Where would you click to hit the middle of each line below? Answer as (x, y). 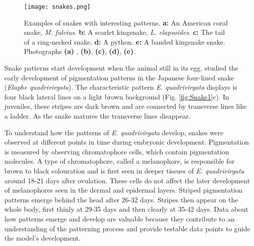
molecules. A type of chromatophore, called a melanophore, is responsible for (120, 161)
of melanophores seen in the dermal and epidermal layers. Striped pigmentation (124, 190)
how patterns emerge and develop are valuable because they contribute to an (120, 218)
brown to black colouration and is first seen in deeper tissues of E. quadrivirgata (125, 170)
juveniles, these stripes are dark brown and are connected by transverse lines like (126, 106)
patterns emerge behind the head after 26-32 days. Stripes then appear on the (121, 199)
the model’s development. (43, 238)
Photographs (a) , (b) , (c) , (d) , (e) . (80, 51)
